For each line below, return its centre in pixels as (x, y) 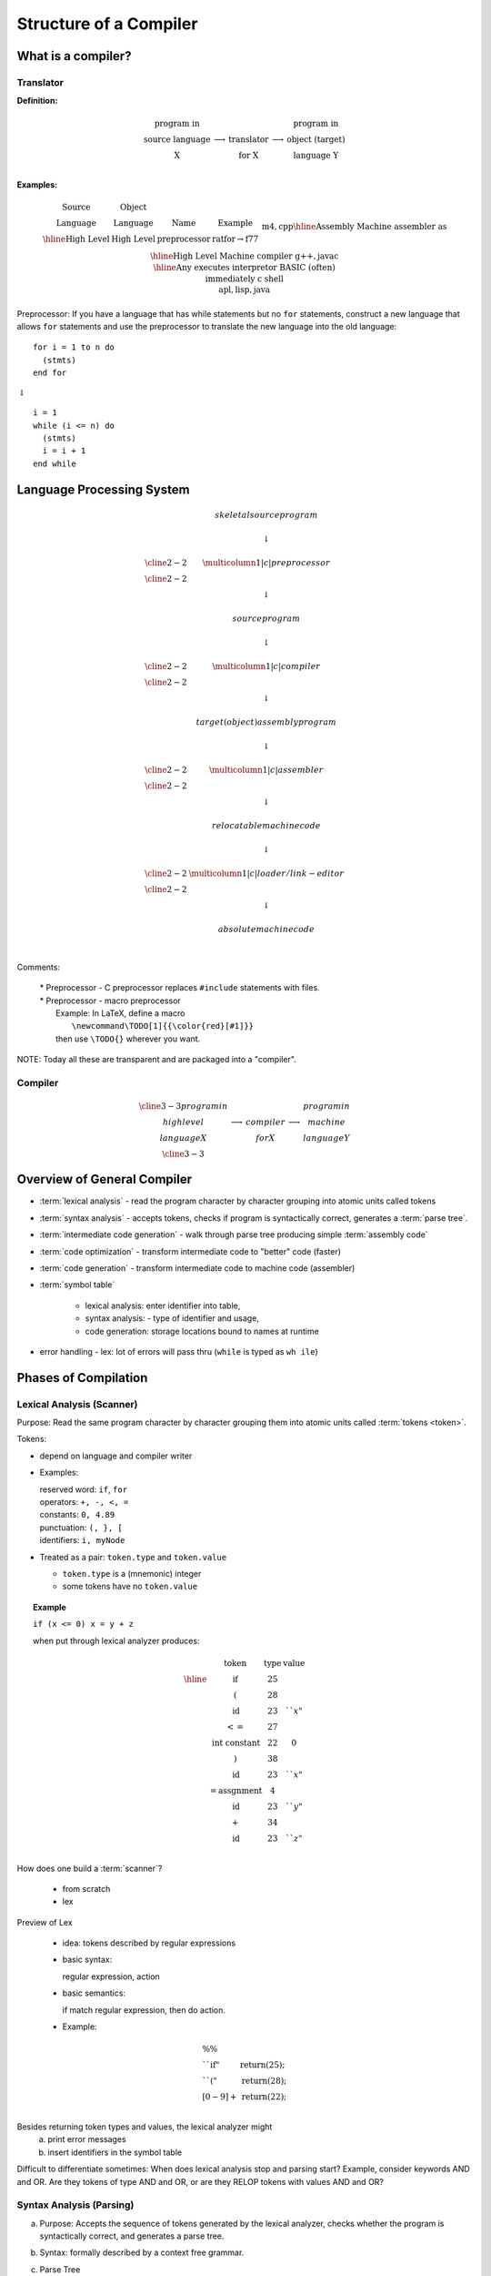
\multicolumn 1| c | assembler (266, 770)
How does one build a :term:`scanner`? (90, 1868)
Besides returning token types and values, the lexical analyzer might (145, 2127)
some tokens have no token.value (130, 1586)
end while (55, 463)
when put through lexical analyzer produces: (116, 1641)
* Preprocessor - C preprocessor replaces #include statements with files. (180, 988)
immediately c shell (244, 279)
